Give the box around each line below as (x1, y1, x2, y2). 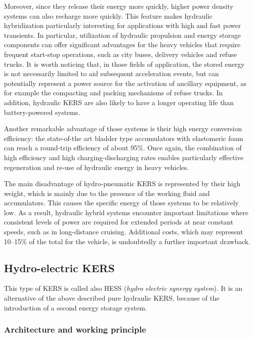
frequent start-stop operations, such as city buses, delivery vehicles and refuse (4, 49, 237, 59)
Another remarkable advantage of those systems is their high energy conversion (4, 123, 242, 134)
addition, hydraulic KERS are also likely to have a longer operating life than (4, 97, 234, 107)
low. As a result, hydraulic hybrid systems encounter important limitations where (4, 207, 249, 217)
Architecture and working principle (4, 323, 146, 336)
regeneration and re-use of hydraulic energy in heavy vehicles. (4, 162, 189, 172)
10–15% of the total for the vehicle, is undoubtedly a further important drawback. (4, 236, 251, 246)
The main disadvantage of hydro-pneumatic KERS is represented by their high (4, 178, 241, 189)
